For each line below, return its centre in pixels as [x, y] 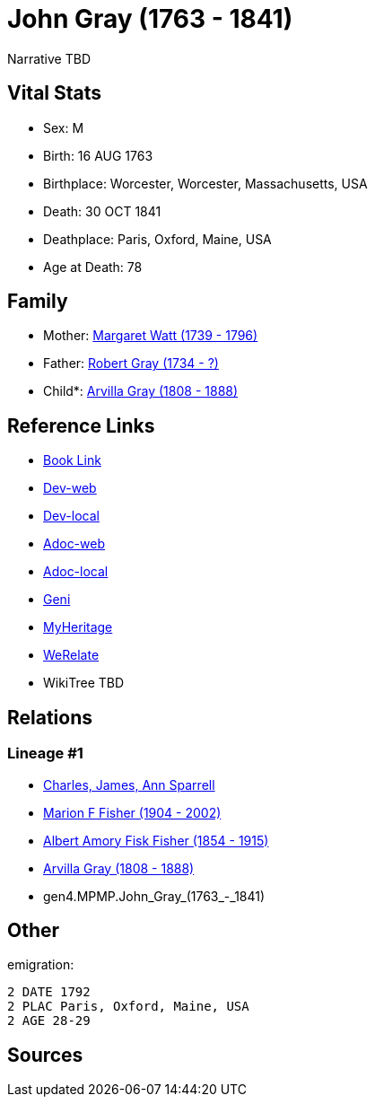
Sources [45, 1055]
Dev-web [70, 488]
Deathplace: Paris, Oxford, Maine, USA [157, 239]
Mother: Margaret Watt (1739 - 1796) [151, 336]
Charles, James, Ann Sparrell [129, 784]
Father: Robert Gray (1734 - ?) [131, 364]
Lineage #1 [45, 754]
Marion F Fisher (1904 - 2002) [132, 812]
